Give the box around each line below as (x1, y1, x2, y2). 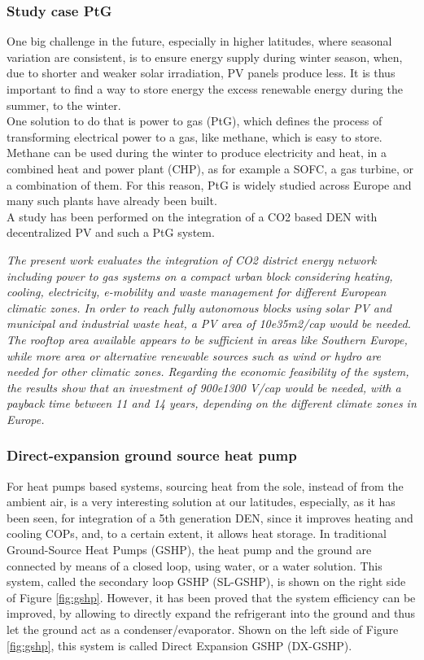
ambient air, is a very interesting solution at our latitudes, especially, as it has (7, 493, 396, 510)
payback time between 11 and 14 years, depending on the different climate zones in (7, 395, 417, 412)
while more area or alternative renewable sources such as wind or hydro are (7, 347, 382, 364)
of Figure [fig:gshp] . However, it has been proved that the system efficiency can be (7, 588, 416, 605)
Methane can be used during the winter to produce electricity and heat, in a (7, 144, 387, 161)
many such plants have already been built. (7, 192, 217, 209)
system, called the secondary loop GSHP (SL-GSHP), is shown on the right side (7, 573, 406, 590)
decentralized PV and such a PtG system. (7, 224, 215, 241)
